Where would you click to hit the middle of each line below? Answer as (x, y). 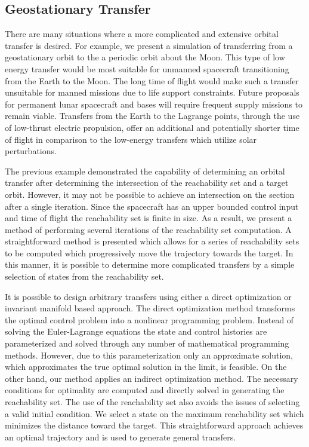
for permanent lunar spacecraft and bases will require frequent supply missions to (154, 104)
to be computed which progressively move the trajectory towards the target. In (149, 252)
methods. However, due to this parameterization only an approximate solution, (149, 355)
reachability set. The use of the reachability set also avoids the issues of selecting (152, 402)
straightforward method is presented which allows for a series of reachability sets (152, 241)
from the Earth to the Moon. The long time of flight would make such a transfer (152, 80)
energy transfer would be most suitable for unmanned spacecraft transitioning (147, 68)
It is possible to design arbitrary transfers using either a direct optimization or (148, 296)
